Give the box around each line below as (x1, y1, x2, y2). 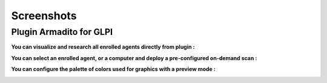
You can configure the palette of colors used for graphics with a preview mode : (11, 66, 216, 73)
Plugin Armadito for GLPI (11, 26, 113, 37)
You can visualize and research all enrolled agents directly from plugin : (11, 43, 195, 51)
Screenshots (11, 9, 77, 22)
